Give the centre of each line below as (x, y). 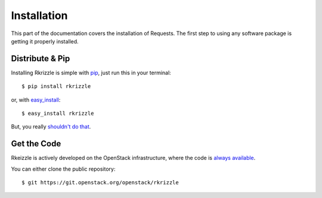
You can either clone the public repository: (63, 169)
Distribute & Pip (41, 59)
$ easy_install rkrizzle (58, 114)
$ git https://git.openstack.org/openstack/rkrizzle (100, 183)
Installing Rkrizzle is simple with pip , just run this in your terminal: (91, 73)
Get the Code (36, 144)
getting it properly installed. (45, 41)
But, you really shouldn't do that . (51, 127)
